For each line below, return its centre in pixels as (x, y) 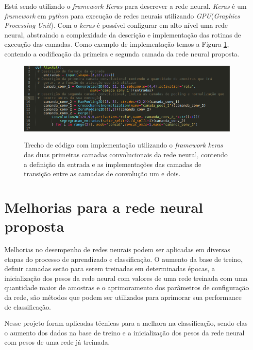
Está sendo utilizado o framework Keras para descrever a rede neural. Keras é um (126, 6)
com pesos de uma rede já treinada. (57, 342)
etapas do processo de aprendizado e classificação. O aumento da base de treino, (124, 259)
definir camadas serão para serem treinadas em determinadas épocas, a (110, 268)
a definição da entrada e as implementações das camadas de (113, 164)
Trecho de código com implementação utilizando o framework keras (124, 145)
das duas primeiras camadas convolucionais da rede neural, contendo (126, 154)
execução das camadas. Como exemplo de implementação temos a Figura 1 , (117, 44)
